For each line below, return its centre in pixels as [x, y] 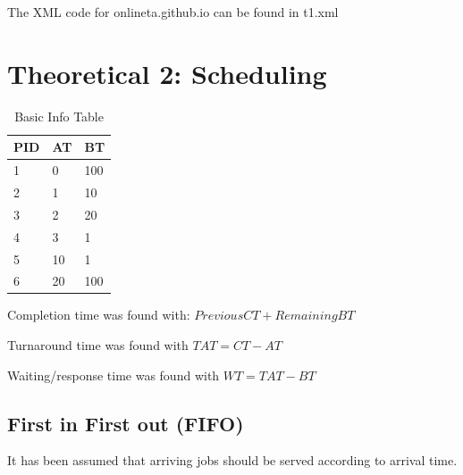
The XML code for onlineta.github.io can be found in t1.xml [173, 12]
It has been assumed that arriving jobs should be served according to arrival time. [232, 460]
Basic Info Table [59, 116]
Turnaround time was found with [98, 345]
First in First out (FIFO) [126, 423]
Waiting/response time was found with [114, 375]
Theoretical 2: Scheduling [167, 73]
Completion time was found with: [99, 315]
